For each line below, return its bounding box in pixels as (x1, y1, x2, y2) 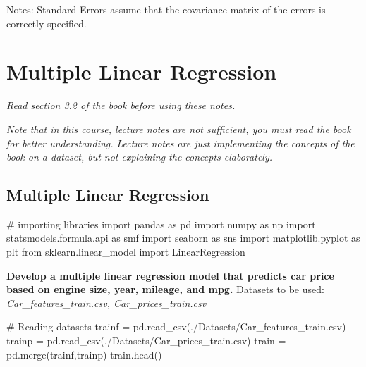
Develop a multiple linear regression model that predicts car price (6, 268, 334, 282)
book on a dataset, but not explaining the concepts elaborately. (6, 149, 273, 164)
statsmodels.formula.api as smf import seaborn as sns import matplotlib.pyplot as (6, 230, 360, 245)
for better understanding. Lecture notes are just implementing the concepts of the (6, 135, 355, 150)
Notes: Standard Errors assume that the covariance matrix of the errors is (6, 2, 326, 16)
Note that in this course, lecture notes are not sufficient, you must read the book (6, 121, 351, 136)
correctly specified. (6, 15, 87, 30)
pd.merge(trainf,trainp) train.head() (6, 347, 162, 361)
